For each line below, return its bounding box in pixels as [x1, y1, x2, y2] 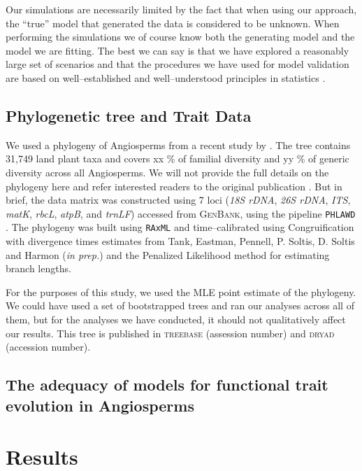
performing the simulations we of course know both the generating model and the [6, 29, 355, 44]
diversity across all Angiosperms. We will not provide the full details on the [6, 164, 329, 179]
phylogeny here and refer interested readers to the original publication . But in [6, 178, 342, 193]
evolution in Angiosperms [6, 394, 194, 416]
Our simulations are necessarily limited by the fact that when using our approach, [6, 2, 357, 16]
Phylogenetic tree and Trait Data [6, 104, 252, 126]
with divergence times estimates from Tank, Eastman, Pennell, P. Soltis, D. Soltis [6, 234, 355, 248]
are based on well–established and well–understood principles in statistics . [6, 70, 326, 85]
